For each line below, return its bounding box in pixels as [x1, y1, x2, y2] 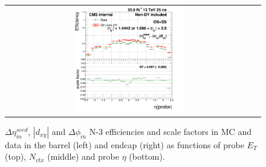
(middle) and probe [47, 150, 119, 163]
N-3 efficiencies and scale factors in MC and [89, 125, 251, 137]
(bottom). [129, 150, 165, 163]
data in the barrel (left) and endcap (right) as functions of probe [5, 138, 244, 151]
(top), [5, 150, 27, 163]
